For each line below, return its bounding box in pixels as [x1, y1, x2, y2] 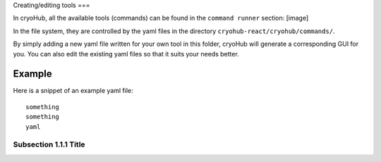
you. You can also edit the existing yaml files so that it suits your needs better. [13, 49, 239, 58]
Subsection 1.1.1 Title [13, 139, 85, 149]
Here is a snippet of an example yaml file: [13, 87, 133, 95]
